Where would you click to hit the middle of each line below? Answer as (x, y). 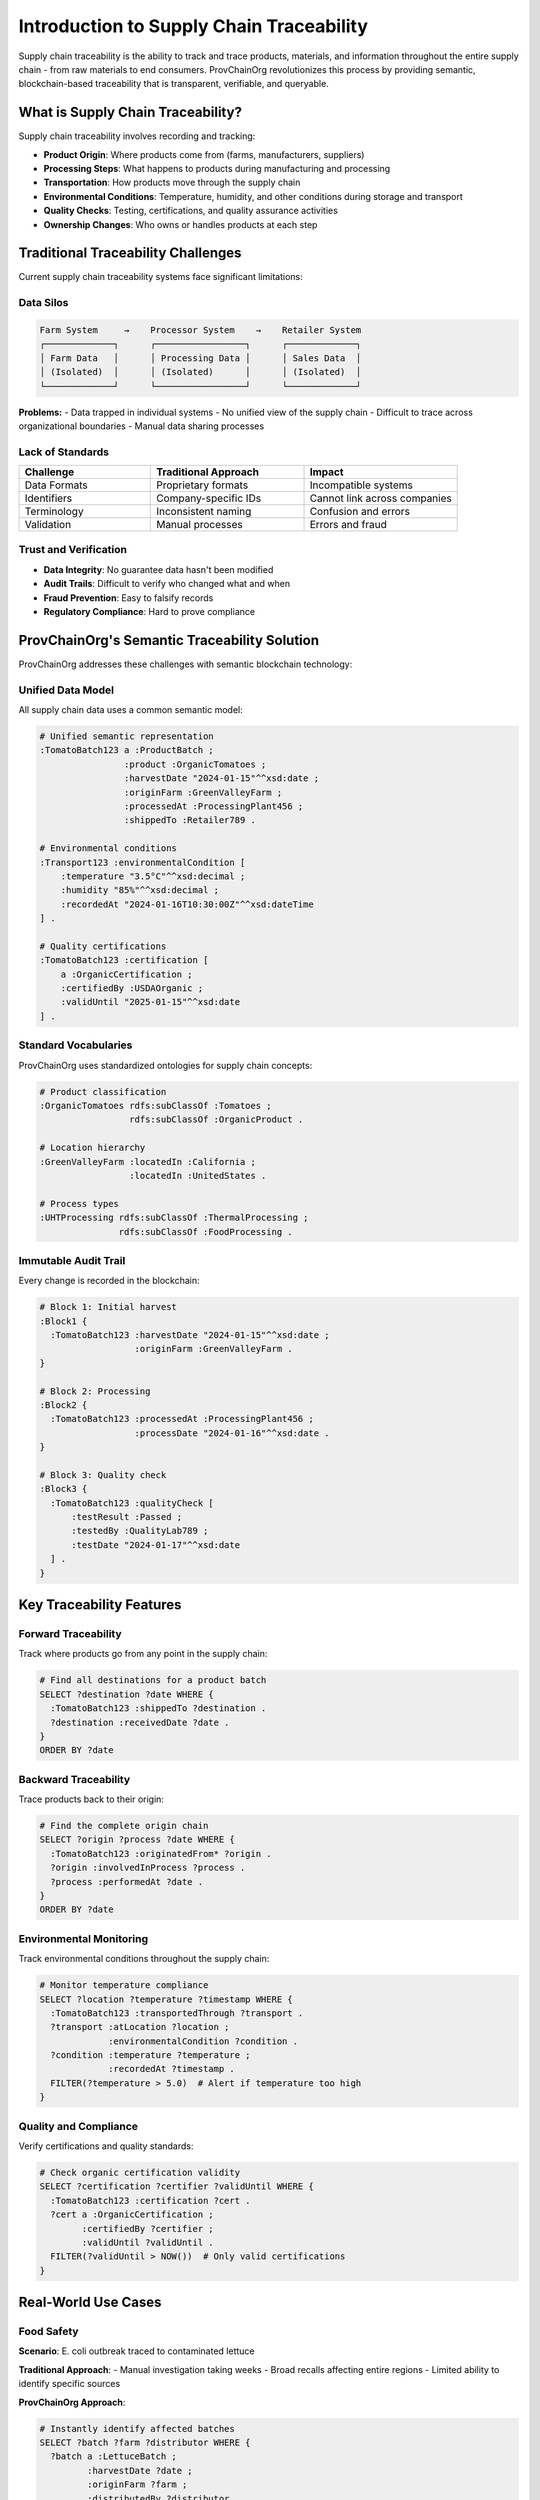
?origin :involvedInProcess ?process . (148, 1868)
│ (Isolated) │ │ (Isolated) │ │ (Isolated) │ (200, 372)
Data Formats (56, 485)
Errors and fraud (348, 525)
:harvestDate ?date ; (140, 2470)
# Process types (79, 1203)
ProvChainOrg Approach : (72, 2402)
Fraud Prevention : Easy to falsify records (128, 597)
